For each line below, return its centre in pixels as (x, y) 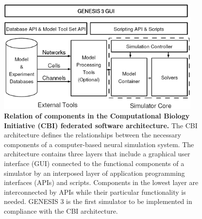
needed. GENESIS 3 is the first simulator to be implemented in (98, 201)
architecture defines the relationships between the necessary (93, 135)
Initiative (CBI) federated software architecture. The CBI (101, 125)
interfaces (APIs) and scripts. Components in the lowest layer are (101, 182)
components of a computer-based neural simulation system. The (99, 144)
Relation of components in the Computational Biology (97, 115)
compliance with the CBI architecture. (61, 211)
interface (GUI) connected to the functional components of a (94, 163)
